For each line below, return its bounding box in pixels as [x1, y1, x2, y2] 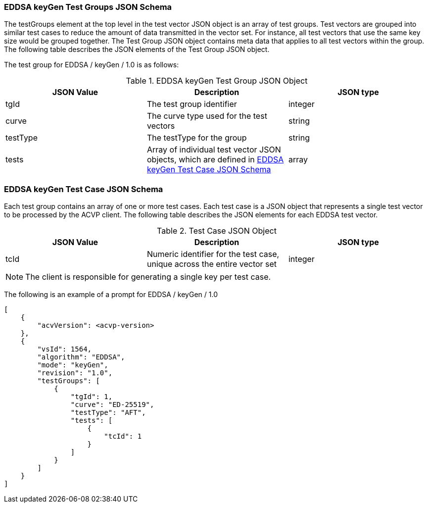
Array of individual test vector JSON [146, 145, 281, 155]
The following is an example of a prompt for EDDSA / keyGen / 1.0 [4, 290, 218, 299]
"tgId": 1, [70, 393, 113, 401]
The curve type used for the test [146, 111, 267, 121]
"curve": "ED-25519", [70, 401, 154, 409]
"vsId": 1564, [37, 345, 92, 354]
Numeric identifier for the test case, [146, 249, 280, 259]
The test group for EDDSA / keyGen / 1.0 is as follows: [4, 60, 179, 69]
